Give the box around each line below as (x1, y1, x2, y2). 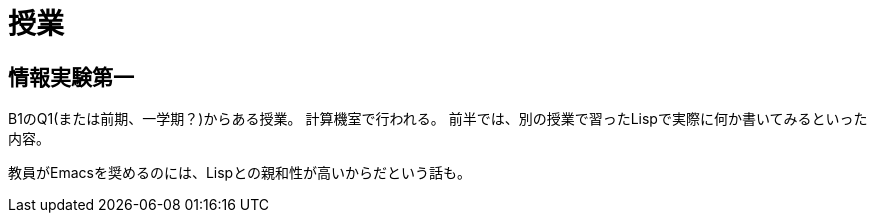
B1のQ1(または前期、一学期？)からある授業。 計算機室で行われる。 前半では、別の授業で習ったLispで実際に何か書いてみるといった (8, 110, 868, 128)
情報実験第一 (8, 64, 134, 90)
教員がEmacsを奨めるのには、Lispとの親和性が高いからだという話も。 (8, 164, 472, 182)
